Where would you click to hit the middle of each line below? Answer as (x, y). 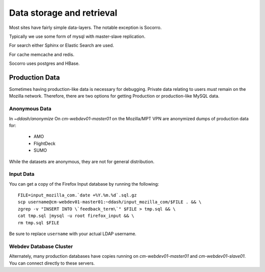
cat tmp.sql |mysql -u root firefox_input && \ (76, 216)
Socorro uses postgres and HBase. (44, 63)
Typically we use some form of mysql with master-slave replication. (77, 36)
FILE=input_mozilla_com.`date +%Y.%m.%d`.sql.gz (77, 195)
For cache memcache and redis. (42, 54)
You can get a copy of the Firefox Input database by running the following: (84, 184)
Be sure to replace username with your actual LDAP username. (73, 234)
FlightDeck (45, 143)
